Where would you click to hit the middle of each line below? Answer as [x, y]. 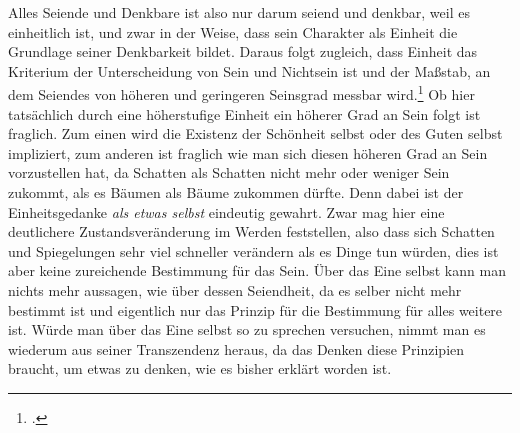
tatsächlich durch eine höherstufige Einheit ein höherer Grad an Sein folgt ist [244, 113]
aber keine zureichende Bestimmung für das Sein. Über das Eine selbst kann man [257, 270]
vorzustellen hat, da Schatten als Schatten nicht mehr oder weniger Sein [229, 172]
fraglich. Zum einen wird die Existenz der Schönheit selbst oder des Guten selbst [255, 133]
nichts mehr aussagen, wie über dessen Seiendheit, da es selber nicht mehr [235, 289]
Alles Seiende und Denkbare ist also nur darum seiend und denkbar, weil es [239, 12]
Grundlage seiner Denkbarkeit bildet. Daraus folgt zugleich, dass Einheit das [243, 51]
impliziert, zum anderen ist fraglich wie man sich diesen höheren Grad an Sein [248, 152]
